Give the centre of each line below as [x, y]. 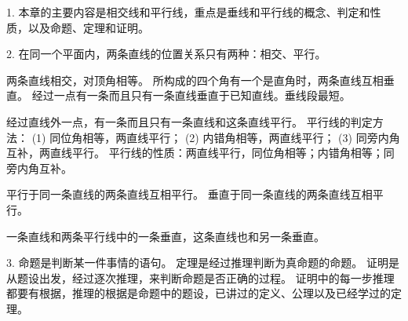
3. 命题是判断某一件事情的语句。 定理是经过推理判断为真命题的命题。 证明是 [203, 263]
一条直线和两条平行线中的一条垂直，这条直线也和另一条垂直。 [166, 236]
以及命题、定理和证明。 [88, 27]
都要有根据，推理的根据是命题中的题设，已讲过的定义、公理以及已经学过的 [199, 293]
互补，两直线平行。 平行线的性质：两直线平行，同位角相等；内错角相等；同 [200, 153]
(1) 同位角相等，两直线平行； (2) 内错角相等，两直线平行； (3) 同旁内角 [216, 137]
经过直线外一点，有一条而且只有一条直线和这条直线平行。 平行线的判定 [189, 121]
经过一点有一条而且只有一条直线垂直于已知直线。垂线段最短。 [191, 95]
